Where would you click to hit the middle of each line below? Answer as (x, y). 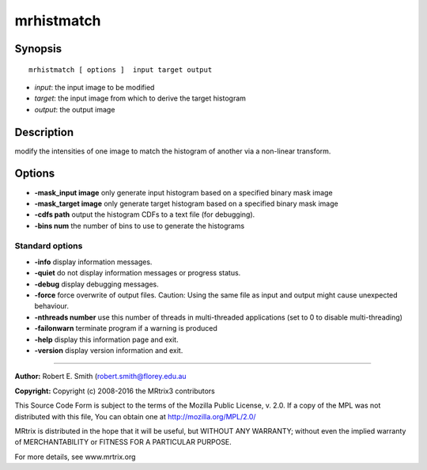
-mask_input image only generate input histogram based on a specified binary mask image (183, 192)
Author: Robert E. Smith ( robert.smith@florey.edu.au (100, 377)
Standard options (49, 246)
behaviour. (52, 306)
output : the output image (75, 109)
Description (44, 132)
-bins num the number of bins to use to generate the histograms (140, 226)
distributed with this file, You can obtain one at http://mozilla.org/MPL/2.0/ (135, 416)
